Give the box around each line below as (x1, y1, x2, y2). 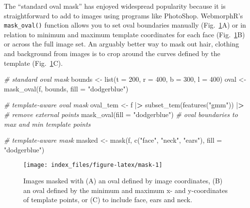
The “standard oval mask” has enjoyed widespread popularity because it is (4, 1, 226, 11)
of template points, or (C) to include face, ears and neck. (23, 194, 192, 205)
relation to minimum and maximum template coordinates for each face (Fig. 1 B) (4, 29, 245, 39)
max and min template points (4, 119, 91, 129)
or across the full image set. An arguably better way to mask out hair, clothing (4, 39, 239, 49)
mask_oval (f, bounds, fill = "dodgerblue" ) (4, 83, 129, 93)
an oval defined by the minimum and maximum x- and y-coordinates (23, 185, 228, 195)
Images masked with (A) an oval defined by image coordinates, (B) (23, 176, 223, 186)
